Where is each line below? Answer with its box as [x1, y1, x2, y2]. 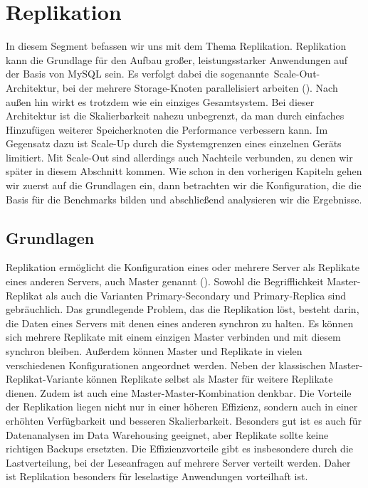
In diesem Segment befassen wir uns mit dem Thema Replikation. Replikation [6, 38, 347, 53]
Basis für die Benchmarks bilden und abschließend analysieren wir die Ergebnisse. [6, 191, 362, 206]
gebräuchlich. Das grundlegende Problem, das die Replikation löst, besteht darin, [6, 302, 359, 317]
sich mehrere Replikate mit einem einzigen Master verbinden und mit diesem [6, 329, 341, 344]
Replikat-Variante [6, 371, 83, 386]
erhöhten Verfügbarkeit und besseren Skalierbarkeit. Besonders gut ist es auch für [6, 413, 362, 428]
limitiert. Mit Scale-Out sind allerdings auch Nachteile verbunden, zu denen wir [6, 149, 353, 164]
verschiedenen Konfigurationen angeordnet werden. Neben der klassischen [6, 357, 326, 372]
